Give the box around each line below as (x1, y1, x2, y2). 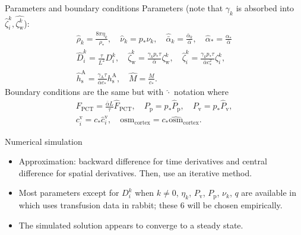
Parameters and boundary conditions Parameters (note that (5, 2, 223, 14)
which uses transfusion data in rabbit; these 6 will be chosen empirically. (18, 199, 283, 211)
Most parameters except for (18, 186, 119, 199)
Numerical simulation (5, 135, 83, 147)
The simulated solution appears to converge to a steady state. (18, 218, 243, 231)
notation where (174, 85, 229, 98)
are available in (241, 186, 296, 199)
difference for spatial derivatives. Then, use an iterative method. (18, 166, 252, 179)
